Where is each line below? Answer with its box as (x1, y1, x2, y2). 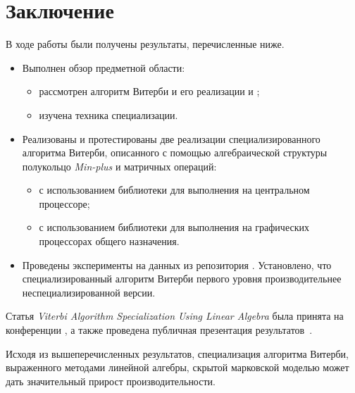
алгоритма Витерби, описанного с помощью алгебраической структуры (22, 145, 328, 160)
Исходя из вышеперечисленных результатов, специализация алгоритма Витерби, (6, 346, 349, 361)
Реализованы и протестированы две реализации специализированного (22, 131, 320, 146)
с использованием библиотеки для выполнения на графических (39, 220, 309, 235)
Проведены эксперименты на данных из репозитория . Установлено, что (22, 257, 332, 272)
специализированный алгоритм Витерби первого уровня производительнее (22, 271, 342, 286)
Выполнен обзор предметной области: (22, 60, 185, 75)
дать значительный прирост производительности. (6, 373, 216, 388)
